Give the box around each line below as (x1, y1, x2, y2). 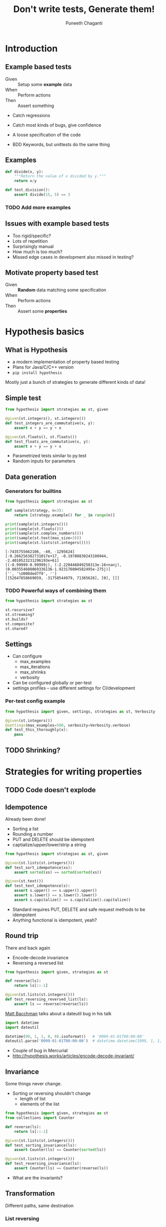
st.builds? (5, 617, 28, 622)
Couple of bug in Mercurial (12, 1047, 68, 1054)
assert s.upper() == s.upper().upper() (14, 888, 97, 893)
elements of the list (19, 1101, 59, 1107)
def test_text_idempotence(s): (5, 883, 70, 889)
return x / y (14, 179, 37, 184)
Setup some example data (17, 81, 72, 87)
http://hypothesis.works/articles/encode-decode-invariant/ (12, 1053, 134, 1059)
